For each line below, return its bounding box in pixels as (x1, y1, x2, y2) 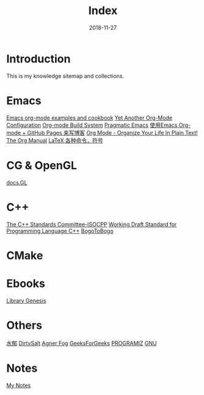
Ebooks (6, 277, 45, 290)
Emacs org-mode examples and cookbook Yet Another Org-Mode (6, 114, 173, 121)
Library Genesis (6, 297, 47, 304)
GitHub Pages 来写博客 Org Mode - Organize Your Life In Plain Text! (27, 129, 198, 136)
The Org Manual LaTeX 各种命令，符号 (6, 136, 103, 144)
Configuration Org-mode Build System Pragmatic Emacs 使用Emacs (6, 121, 178, 129)
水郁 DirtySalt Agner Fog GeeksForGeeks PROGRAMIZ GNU (6, 339, 157, 347)
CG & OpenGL (6, 158, 77, 172)
